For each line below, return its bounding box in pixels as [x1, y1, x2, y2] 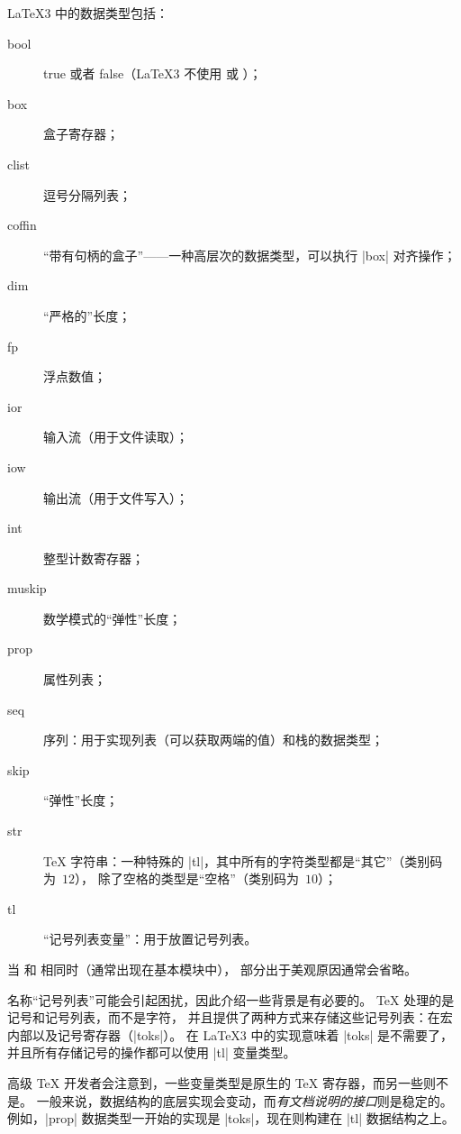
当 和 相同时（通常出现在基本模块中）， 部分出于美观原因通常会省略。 [7, 960, 417, 978]
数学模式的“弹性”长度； [43, 608, 182, 627]
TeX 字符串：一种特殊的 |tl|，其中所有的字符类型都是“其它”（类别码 [43, 851, 443, 870]
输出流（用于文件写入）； [43, 488, 188, 507]
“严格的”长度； [43, 306, 131, 325]
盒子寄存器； [43, 124, 119, 143]
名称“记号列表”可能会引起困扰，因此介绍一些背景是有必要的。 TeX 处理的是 [7, 990, 455, 1009]
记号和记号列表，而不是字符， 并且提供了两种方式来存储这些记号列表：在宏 [7, 1008, 453, 1027]
